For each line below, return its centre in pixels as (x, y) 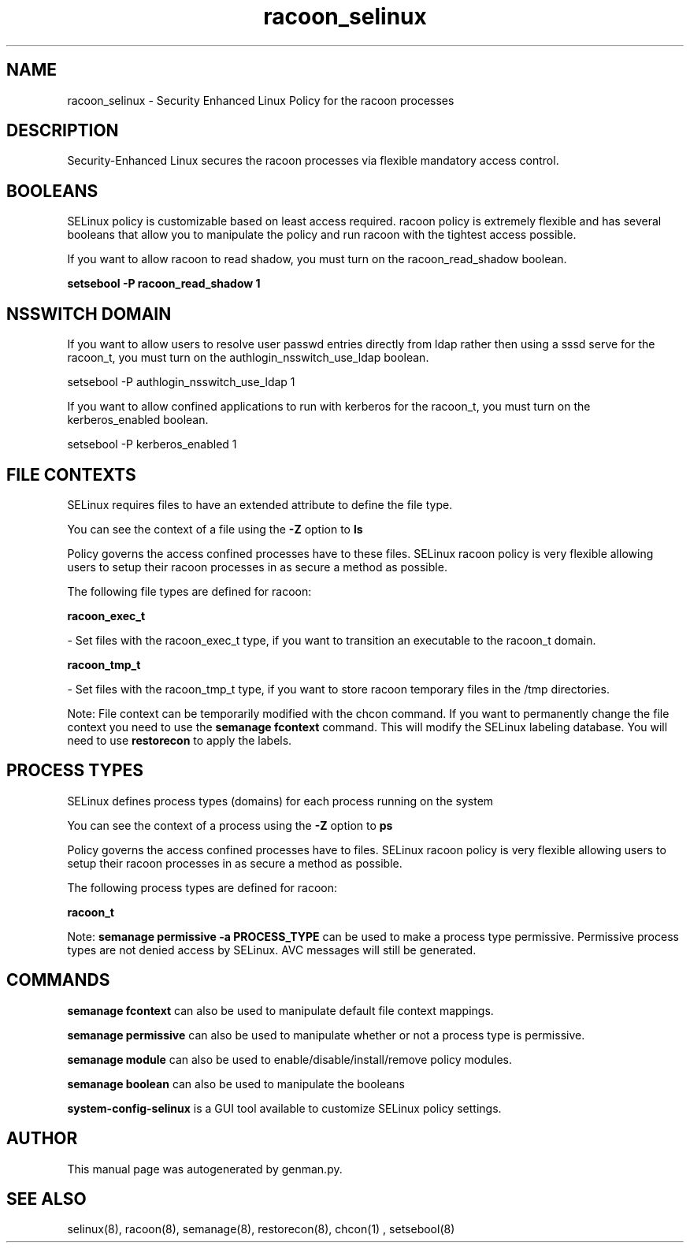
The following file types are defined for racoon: (189, 591)
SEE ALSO (46, 1199)
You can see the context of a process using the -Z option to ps (230, 825)
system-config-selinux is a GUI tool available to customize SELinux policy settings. (284, 1108)
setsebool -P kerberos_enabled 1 (152, 444)
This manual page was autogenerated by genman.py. (205, 1169)
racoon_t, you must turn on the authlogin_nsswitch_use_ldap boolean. (248, 358)
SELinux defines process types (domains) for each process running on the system (280, 801)
